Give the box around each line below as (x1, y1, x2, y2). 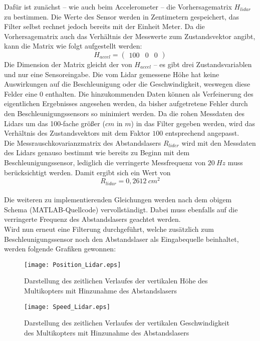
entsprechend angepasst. (165, 128, 239, 138)
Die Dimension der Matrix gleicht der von (4, 59, 132, 69)
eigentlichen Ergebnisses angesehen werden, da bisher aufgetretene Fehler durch (4, 98, 248, 109)
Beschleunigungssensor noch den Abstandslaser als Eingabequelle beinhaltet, (4, 233, 239, 244)
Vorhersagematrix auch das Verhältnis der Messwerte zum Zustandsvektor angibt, (4, 31, 255, 41)
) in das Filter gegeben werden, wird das (131, 118, 255, 128)
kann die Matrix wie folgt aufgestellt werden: (4, 41, 142, 51)
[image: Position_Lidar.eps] (24, 261, 121, 268)
